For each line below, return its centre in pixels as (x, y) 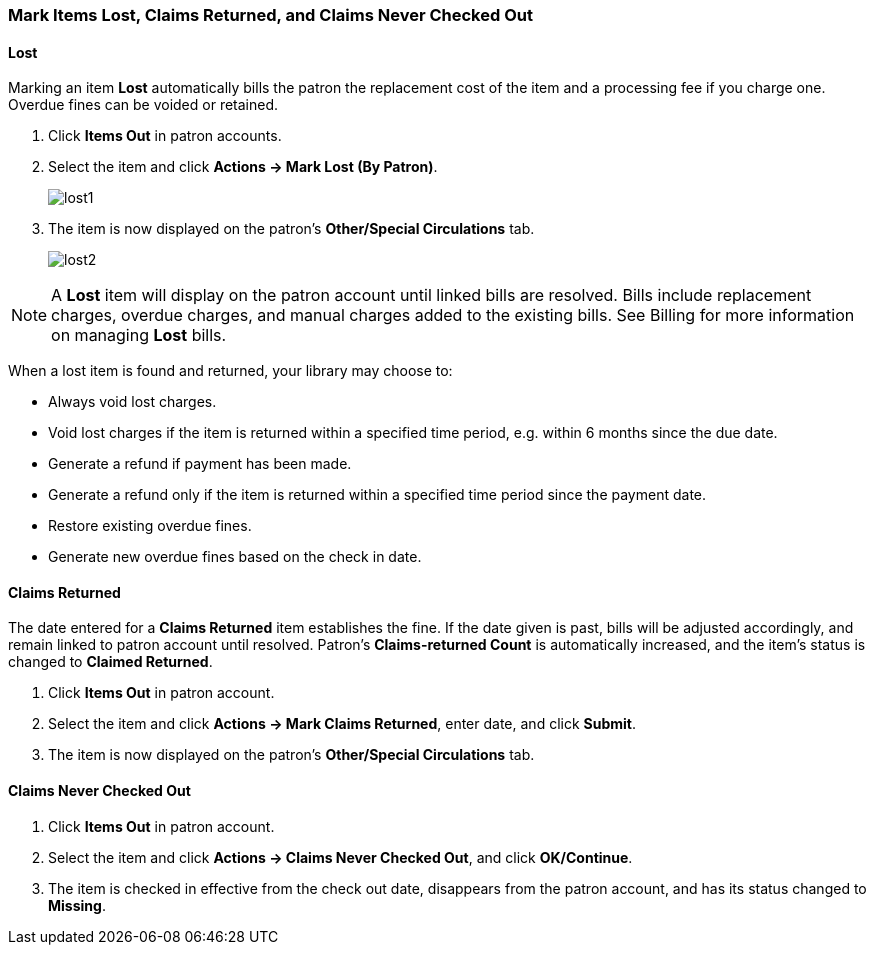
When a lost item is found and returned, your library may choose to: (230, 371)
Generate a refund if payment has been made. (200, 464)
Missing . (77, 905)
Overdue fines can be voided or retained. (143, 105)
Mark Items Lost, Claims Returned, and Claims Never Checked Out (270, 15)
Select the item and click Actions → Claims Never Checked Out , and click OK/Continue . (340, 857)
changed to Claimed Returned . (110, 662)
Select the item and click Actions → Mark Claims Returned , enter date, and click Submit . (342, 724)
